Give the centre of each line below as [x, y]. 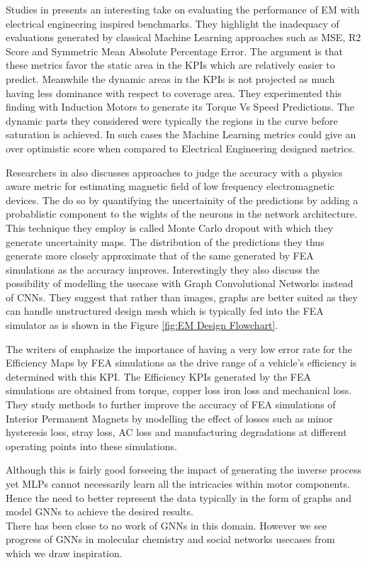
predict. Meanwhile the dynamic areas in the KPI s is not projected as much [170, 78]
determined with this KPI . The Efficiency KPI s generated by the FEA [158, 376]
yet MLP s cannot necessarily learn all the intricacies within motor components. [178, 483]
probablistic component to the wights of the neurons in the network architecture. [181, 214]
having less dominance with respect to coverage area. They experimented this [174, 93]
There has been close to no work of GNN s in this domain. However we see [166, 525]
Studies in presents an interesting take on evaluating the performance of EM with [183, 9]
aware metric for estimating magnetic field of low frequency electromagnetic [170, 186]
